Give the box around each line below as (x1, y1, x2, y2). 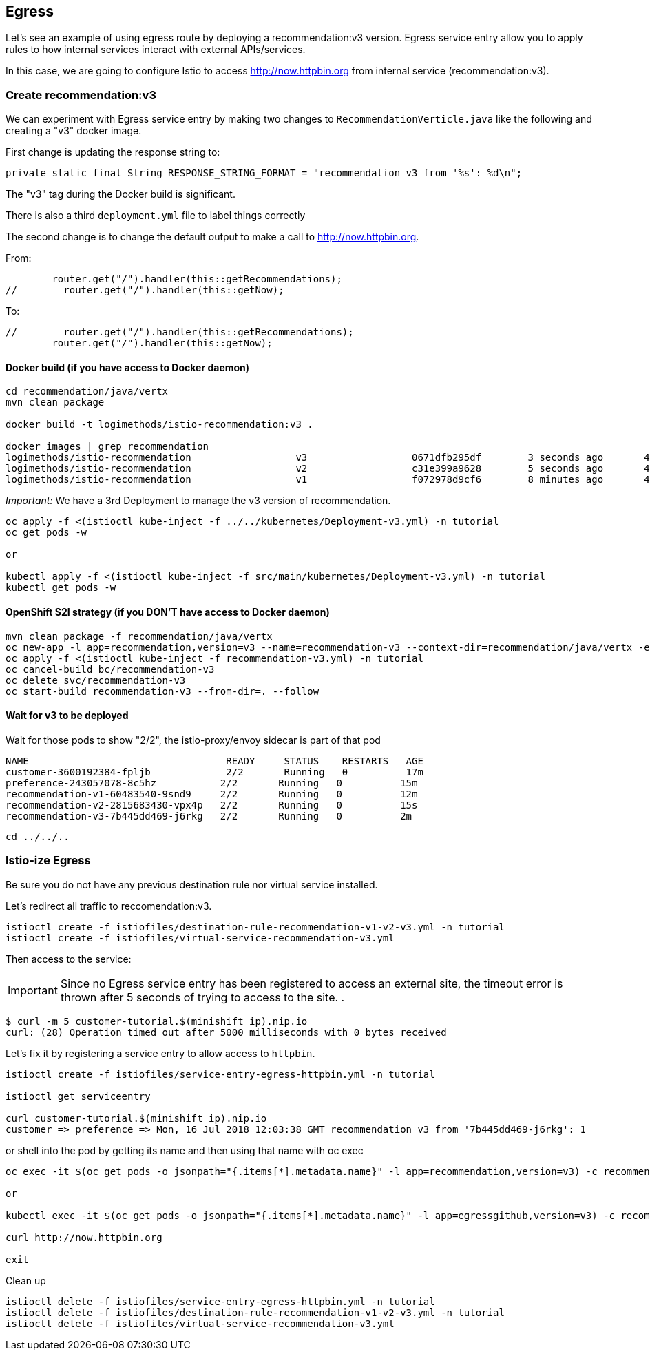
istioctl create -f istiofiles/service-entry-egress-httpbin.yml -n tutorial (6, 1068, 435, 1080)
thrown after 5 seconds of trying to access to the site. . (60, 990, 345, 1004)
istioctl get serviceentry (6, 1090, 151, 1102)
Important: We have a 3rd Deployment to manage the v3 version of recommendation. (6, 494, 391, 507)
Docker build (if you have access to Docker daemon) (6, 361, 250, 373)
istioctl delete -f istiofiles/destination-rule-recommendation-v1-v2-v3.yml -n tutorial (6, 1306, 505, 1318)
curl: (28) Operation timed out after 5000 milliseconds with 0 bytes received (6, 1026, 447, 1038)
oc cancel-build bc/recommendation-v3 (6, 663, 215, 675)
